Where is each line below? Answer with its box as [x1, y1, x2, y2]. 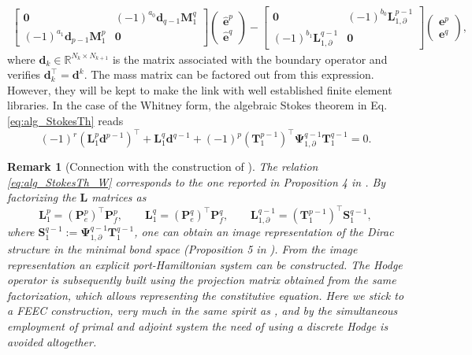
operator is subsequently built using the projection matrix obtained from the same [7, 272, 396, 288]
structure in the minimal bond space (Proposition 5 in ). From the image [7, 241, 358, 257]
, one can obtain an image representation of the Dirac [134, 224, 394, 240]
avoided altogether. [7, 333, 97, 349]
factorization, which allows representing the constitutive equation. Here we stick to [7, 287, 404, 303]
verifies [7, 66, 41, 83]
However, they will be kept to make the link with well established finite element [7, 81, 392, 98]
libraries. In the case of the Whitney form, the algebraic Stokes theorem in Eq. [7, 97, 388, 113]
